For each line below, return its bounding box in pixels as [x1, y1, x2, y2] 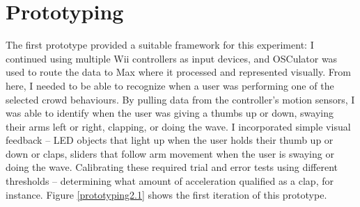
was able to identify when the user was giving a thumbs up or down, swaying [6, 106, 334, 120]
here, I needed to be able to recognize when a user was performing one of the [6, 78, 334, 92]
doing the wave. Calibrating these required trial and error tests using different [6, 160, 338, 174]
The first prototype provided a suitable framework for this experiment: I [6, 38, 314, 52]
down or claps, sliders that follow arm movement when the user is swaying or [6, 146, 334, 160]
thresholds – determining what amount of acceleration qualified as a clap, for [6, 174, 334, 188]
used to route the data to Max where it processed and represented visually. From [6, 65, 351, 79]
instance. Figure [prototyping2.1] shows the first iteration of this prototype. [6, 187, 327, 201]
